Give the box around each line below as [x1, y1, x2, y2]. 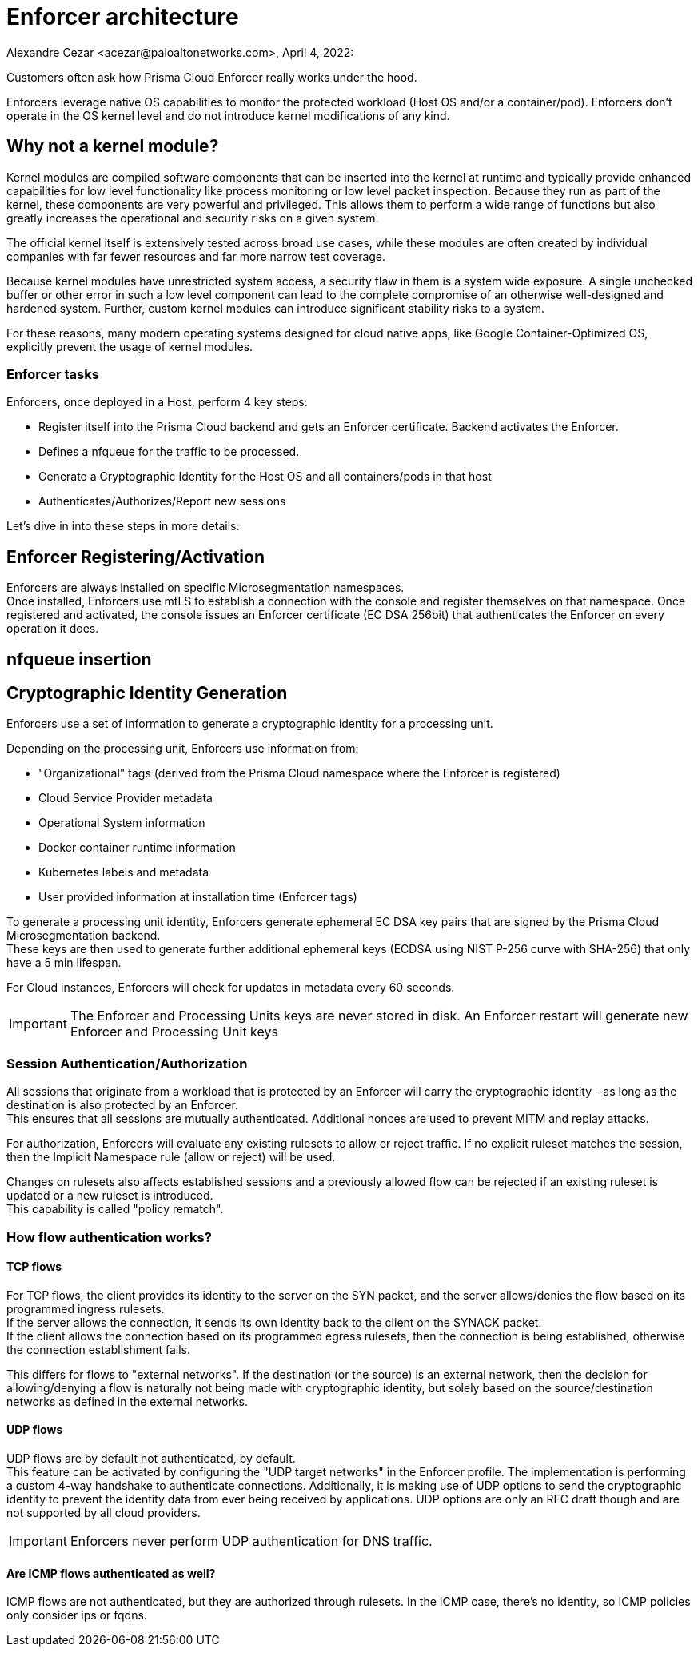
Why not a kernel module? [6, 136, 219, 157]
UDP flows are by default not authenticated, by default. [6, 1451, 296, 1466]
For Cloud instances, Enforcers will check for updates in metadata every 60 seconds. [6, 980, 455, 995]
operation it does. [6, 621, 99, 636]
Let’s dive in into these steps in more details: [6, 519, 240, 533]
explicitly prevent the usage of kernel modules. [6, 339, 253, 353]
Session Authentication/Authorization [6, 1055, 248, 1072]
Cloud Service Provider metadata [38, 791, 213, 805]
